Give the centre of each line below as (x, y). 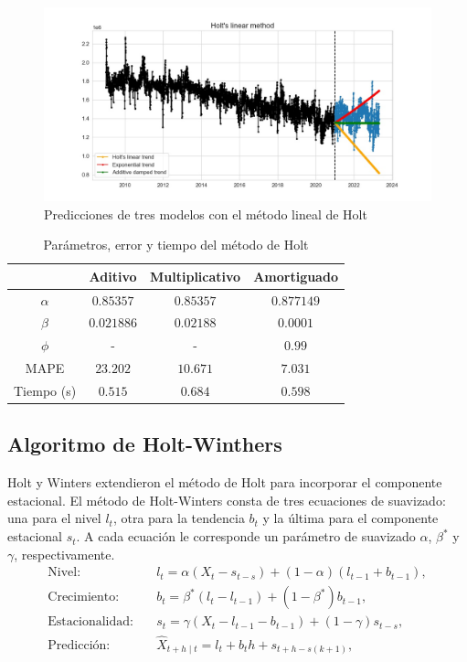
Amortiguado (296, 276)
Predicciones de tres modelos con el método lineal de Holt (206, 214)
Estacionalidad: (90, 622)
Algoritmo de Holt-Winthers (145, 444)
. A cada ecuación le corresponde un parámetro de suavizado (246, 536)
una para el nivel (54, 518)
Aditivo (113, 276)
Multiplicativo (196, 276)
